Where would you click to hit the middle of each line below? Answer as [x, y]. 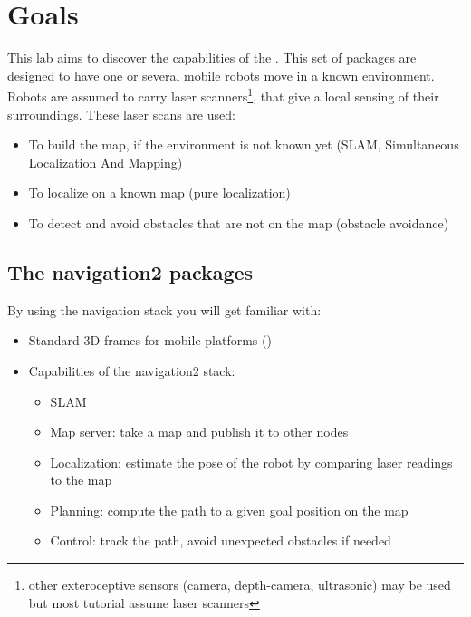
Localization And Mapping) [106, 162]
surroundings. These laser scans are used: [121, 114]
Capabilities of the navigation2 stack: [132, 370]
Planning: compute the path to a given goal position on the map [229, 510]
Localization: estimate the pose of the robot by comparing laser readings [251, 462]
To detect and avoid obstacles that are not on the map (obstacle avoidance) [239, 222]
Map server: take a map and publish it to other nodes [199, 432]
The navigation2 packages [130, 271]
